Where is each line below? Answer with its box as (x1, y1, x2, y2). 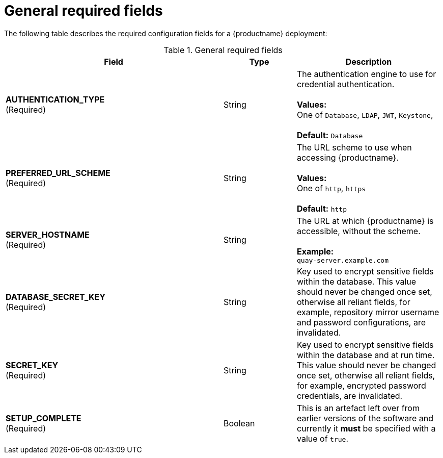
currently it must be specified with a (296, 423, 436, 434)
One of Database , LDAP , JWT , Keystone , (296, 109, 433, 120)
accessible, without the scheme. (296, 225, 421, 236)
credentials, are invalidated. (296, 390, 403, 401)
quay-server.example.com (296, 256, 389, 264)
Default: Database (296, 130, 363, 140)
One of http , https (296, 183, 366, 193)
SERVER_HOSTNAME (6, 230, 90, 240)
